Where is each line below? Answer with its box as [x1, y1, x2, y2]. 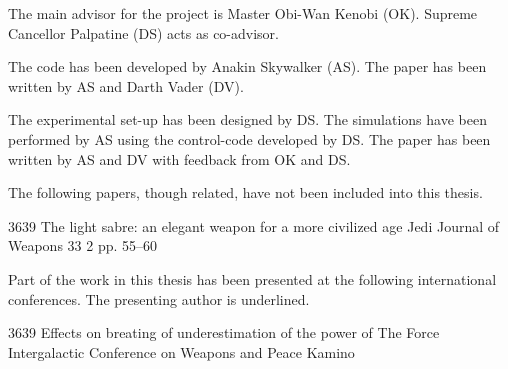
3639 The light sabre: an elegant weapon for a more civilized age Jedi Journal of [8, 215, 500, 236]
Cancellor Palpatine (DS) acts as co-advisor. [8, 22, 279, 43]
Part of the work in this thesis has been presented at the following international [8, 268, 497, 289]
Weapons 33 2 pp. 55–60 [8, 235, 158, 256]
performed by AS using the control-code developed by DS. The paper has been [8, 128, 491, 149]
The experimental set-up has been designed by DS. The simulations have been [8, 109, 487, 130]
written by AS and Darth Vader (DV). [8, 75, 244, 96]
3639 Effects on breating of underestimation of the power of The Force [8, 322, 440, 343]
